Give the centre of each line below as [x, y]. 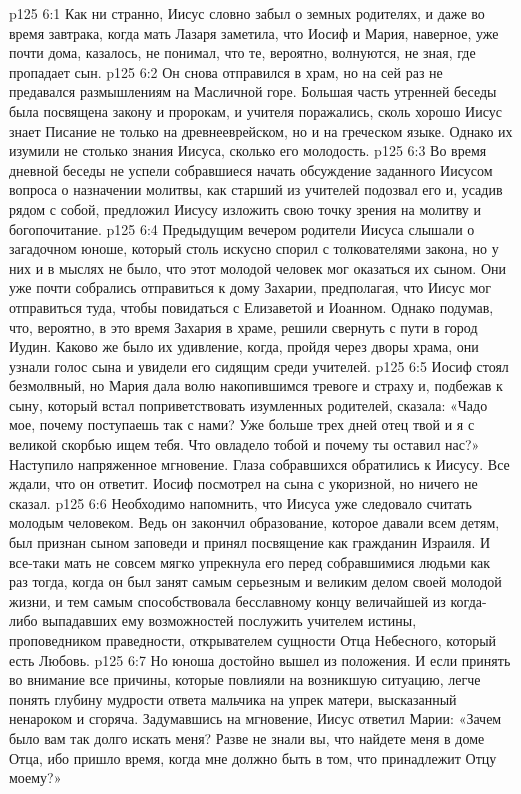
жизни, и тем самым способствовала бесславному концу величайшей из [227, 600]
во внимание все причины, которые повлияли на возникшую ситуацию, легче [245, 679]
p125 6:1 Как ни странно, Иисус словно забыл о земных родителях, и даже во [247, 13]
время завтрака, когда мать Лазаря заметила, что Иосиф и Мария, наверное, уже [254, 32]
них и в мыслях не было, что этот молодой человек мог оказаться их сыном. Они [258, 267]
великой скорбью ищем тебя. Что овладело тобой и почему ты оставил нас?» [244, 444]
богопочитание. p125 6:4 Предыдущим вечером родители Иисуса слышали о [242, 228]
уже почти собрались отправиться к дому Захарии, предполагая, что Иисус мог [250, 287]
